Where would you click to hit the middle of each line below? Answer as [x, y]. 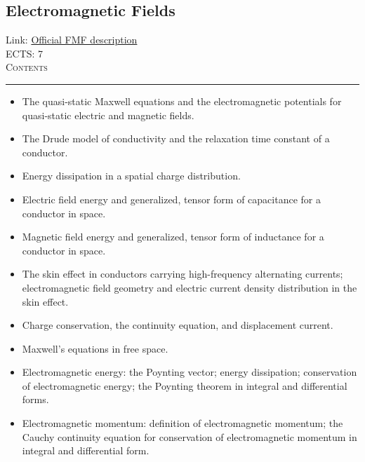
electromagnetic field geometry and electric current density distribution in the [190, 287]
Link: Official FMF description [72, 40]
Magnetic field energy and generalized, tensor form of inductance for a [173, 237]
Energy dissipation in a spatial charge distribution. [131, 176]
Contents [27, 67]
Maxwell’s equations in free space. [95, 348]
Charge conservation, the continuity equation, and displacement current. [178, 325]
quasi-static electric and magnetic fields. [108, 115]
